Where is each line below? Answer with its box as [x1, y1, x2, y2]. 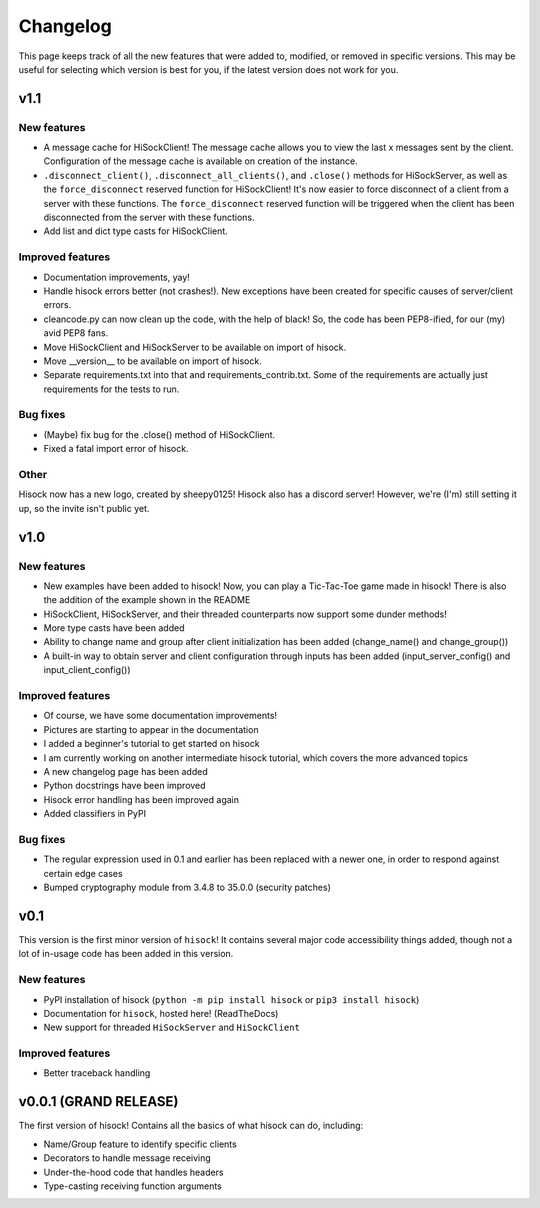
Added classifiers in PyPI [43, 808, 147, 820]
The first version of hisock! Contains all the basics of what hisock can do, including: [18, 1120, 364, 1132]
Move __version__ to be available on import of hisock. [43, 355, 262, 367]
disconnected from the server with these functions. [43, 211, 255, 224]
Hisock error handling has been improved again [43, 793, 240, 805]
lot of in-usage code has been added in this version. [18, 948, 234, 960]
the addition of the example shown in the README [43, 594, 251, 606]
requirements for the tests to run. [43, 383, 180, 395]
